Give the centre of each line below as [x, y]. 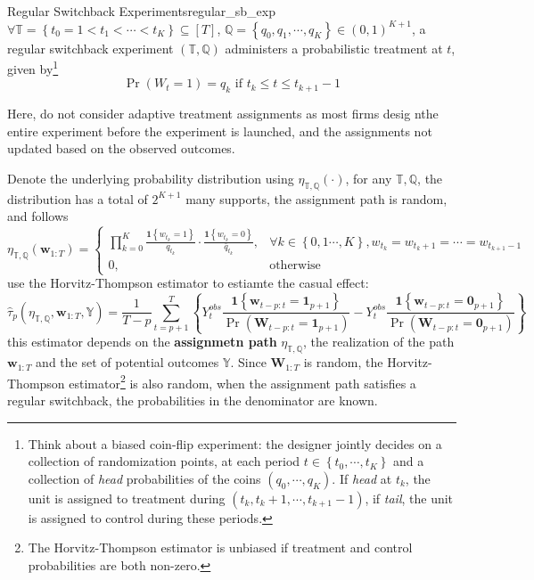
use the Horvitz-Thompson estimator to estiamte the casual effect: [188, 283]
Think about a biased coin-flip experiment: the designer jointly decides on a [235, 443]
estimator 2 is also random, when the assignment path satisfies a [242, 381]
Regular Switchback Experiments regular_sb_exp [141, 11]
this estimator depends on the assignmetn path [142, 342]
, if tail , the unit [409, 498]
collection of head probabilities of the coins [144, 478]
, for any [369, 179]
